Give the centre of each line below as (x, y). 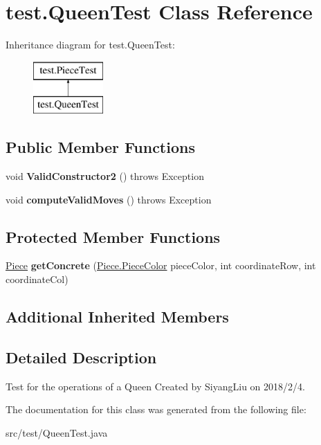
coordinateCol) (37, 279)
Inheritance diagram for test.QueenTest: (90, 45)
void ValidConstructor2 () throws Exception (105, 176)
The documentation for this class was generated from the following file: (156, 409)
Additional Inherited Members (117, 317)
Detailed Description (81, 357)
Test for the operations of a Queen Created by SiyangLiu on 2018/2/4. (155, 386)
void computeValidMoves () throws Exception (109, 199)
